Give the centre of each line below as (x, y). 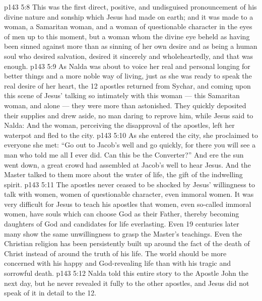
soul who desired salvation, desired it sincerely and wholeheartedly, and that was (129, 56)
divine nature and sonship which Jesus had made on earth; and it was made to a (129, 16)
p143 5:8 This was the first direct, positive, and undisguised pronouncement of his (130, 7)
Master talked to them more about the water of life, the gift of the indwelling (123, 174)
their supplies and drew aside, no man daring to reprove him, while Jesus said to (129, 115)
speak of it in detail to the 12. (50, 293)
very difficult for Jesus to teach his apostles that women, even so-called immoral (128, 204)
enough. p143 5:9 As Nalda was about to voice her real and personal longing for (127, 66)
